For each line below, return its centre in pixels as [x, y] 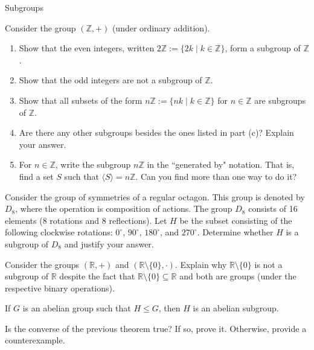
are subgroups [280, 100]
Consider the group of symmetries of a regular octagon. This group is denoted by [155, 196]
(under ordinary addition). [161, 27]
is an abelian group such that [77, 308]
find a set [36, 176]
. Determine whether [235, 232]
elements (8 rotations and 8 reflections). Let [86, 220]
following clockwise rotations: [59, 232]
